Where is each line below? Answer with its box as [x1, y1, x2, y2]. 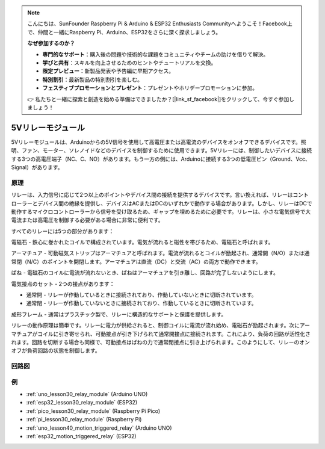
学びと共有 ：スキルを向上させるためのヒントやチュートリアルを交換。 [42, 59, 217, 66]
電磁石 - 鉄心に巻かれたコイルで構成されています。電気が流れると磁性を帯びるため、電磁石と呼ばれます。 [11, 238, 274, 246]
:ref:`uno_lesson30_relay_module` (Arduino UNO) [26, 391, 148, 398]
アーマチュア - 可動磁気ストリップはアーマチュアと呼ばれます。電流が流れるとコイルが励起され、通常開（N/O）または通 [11, 250, 310, 257]
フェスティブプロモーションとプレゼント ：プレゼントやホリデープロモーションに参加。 [42, 84, 258, 91]
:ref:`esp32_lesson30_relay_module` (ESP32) [26, 399, 138, 406]
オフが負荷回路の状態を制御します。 [11, 347, 101, 355]
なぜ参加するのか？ [27, 40, 75, 47]
